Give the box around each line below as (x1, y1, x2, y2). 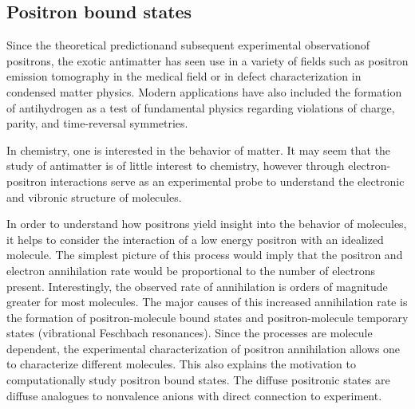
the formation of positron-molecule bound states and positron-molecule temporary (6, 309, 409, 325)
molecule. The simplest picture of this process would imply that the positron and (6, 246, 403, 263)
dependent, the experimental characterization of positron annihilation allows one (6, 340, 401, 356)
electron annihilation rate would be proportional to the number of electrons (6, 262, 375, 278)
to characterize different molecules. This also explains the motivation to (6, 356, 356, 372)
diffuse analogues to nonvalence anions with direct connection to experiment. (6, 387, 382, 403)
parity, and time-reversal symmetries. (6, 115, 188, 132)
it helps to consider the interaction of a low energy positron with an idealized (6, 230, 384, 247)
